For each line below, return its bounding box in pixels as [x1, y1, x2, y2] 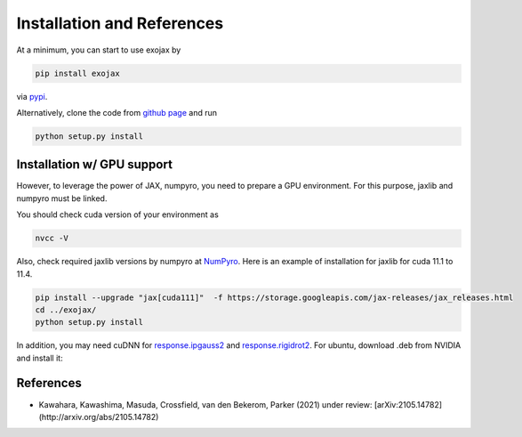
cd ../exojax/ [35, 304, 97, 315]
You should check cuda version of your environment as [16, 209, 220, 220]
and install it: [16, 352, 63, 363]
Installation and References [16, 13, 224, 33]
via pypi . [16, 91, 48, 101]
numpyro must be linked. [16, 192, 108, 204]
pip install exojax [35, 68, 120, 78]
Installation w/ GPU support [16, 157, 173, 173]
